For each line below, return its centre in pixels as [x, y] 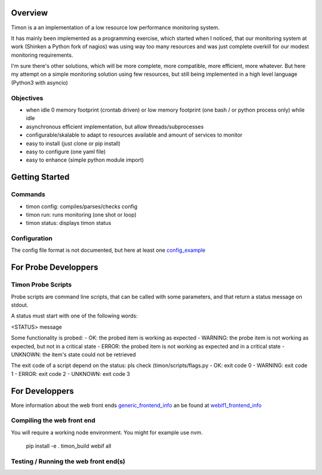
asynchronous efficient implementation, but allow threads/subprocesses [115, 127]
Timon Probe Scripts [41, 285]
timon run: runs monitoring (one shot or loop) [81, 214]
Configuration [32, 239]
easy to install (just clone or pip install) [73, 143]
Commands [28, 195]
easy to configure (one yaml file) [66, 152]
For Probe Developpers [55, 268]
